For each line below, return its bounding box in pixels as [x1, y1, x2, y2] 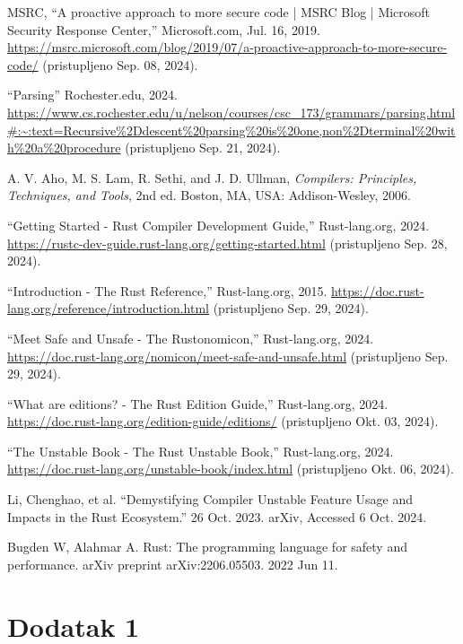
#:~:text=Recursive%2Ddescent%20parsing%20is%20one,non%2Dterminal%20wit [7, 120, 456, 139]
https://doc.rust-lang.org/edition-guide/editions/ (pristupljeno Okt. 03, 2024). [7, 412, 439, 431]
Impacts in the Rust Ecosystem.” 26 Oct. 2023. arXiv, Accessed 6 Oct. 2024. [7, 507, 427, 526]
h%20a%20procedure [7, 138, 121, 157]
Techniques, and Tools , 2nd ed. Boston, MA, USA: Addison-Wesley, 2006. [7, 186, 411, 205]
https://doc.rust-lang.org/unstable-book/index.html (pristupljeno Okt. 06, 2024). [7, 459, 454, 478]
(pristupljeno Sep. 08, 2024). [42, 55, 198, 74]
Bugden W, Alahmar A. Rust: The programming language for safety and [7, 537, 407, 556]
